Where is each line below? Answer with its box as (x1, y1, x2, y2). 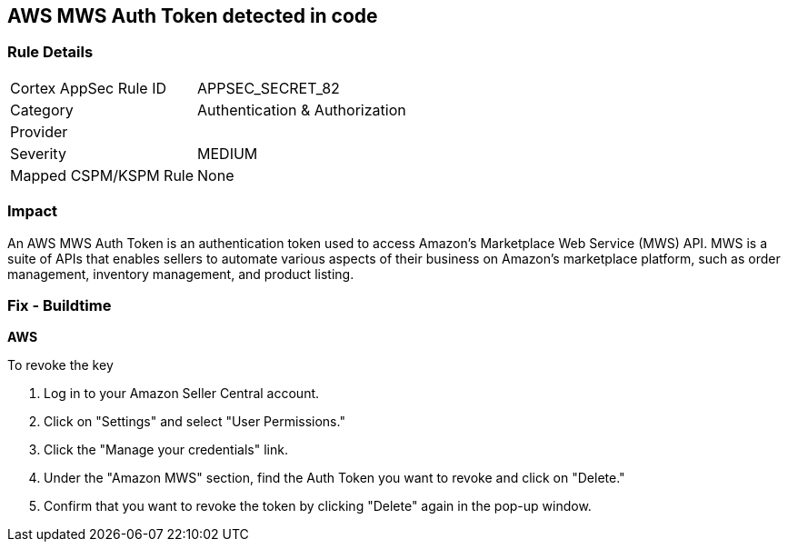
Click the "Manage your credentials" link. (44, 442, 288, 458)
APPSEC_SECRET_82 (197, 78, 340, 97)
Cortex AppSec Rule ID (10, 78, 167, 97)
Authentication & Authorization (197, 100, 406, 119)
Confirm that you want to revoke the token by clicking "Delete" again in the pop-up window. (44, 498, 592, 514)
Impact (7, 202, 58, 221)
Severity (10, 144, 66, 163)
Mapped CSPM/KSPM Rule (10, 165, 195, 185)
